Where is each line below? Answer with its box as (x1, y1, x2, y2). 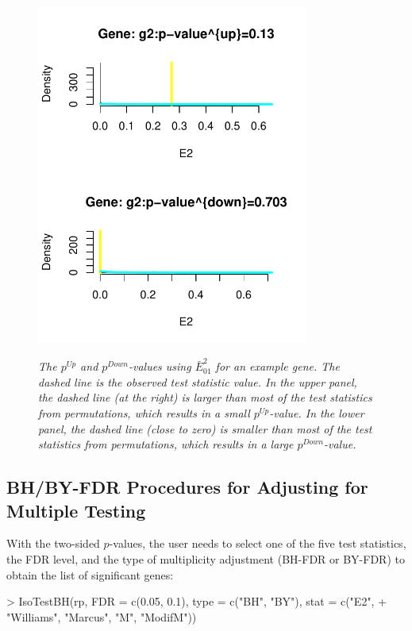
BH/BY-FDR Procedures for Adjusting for (6, 475, 368, 499)
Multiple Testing (6, 498, 146, 522)
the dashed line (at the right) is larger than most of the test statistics (38, 389, 372, 406)
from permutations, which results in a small (38, 405, 250, 421)
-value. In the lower (269, 405, 364, 421)
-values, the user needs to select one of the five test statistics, (109, 535, 406, 552)
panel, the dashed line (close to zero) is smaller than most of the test (38, 420, 372, 437)
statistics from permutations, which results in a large (38, 436, 294, 452)
